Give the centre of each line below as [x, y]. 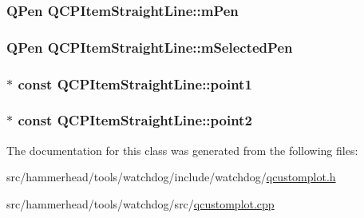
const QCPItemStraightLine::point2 [135, 120]
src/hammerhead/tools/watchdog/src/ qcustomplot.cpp [140, 203]
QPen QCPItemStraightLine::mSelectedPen [150, 47]
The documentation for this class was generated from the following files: [182, 150]
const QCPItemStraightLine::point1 [135, 83]
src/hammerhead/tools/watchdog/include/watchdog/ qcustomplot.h [171, 177]
